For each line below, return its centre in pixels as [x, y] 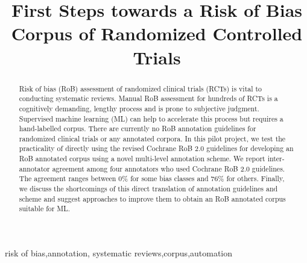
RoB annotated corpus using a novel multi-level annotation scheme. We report [142, 159]
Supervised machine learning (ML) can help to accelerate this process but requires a [151, 118]
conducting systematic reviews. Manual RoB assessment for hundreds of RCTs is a [148, 98]
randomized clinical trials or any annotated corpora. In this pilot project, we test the [152, 138]
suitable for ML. [44, 209]
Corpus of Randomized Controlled [157, 33]
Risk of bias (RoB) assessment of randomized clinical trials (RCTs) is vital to [141, 88]
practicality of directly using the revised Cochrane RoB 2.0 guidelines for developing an [156, 148]
